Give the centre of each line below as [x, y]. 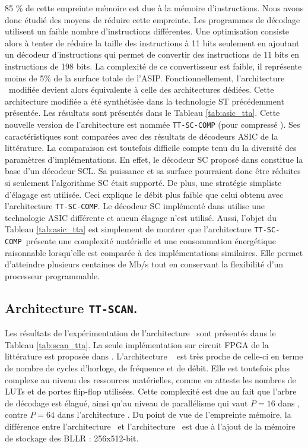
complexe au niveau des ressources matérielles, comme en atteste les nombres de [150, 379]
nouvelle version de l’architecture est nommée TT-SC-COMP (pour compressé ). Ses [153, 124]
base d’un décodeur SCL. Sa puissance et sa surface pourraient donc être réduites [153, 171]
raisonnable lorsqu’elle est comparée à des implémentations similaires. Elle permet [154, 252]
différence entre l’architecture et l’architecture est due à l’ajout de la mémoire [150, 426]
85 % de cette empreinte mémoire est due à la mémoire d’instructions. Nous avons [154, 8]
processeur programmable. [53, 275]
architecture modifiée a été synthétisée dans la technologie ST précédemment [145, 101]
